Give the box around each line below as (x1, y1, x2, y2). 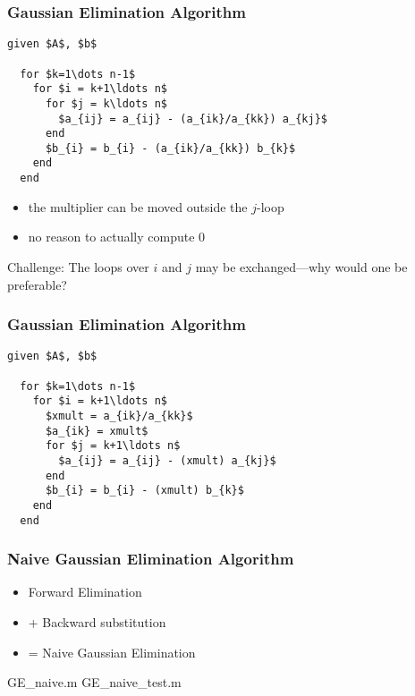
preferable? (7, 275, 67, 293)
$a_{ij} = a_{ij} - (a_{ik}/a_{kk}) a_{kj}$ (58, 112, 327, 125)
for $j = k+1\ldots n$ (45, 439, 181, 453)
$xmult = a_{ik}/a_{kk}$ (45, 410, 193, 422)
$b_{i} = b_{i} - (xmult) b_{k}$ (45, 484, 244, 497)
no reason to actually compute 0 (28, 227, 206, 246)
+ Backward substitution (28, 613, 166, 632)
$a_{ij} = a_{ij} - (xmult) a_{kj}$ (58, 454, 276, 467)
